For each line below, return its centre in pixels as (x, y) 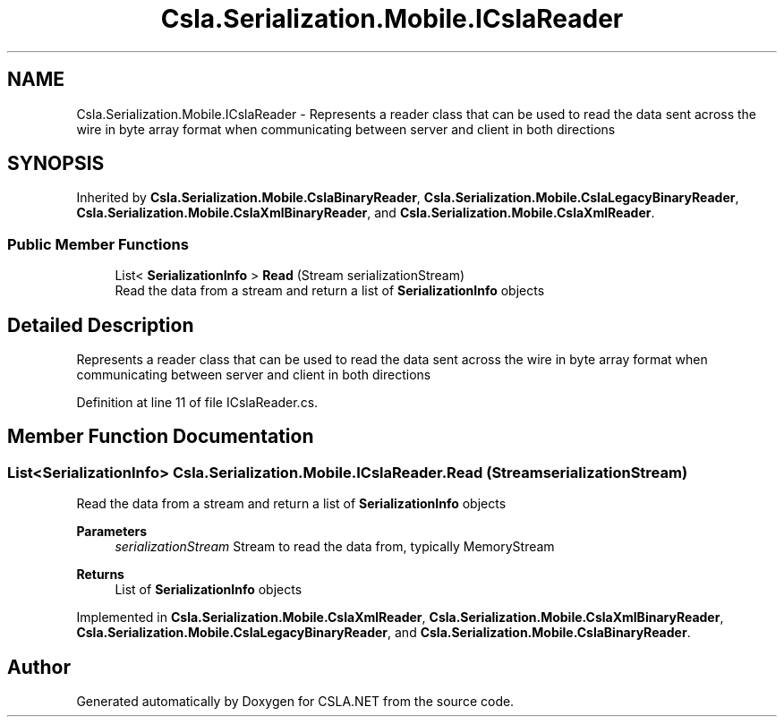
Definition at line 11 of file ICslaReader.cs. (197, 403)
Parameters (112, 532)
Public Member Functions (98, 244)
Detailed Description (101, 325)
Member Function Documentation (161, 437)
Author (39, 667)
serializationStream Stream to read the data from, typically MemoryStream (335, 547)
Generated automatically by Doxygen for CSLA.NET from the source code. (295, 702)
